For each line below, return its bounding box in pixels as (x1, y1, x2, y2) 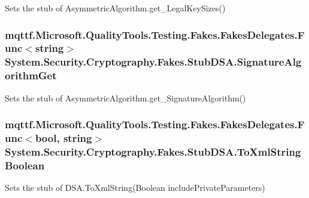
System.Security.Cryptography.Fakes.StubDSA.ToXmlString (5, 144, 301, 159)
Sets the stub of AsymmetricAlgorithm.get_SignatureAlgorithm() (5, 91, 246, 104)
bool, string (35, 131, 92, 146)
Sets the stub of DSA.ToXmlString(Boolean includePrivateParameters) (5, 181, 265, 194)
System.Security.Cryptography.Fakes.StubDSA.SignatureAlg (5, 54, 302, 69)
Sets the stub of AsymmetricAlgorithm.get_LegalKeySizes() (5, 2, 226, 14)
